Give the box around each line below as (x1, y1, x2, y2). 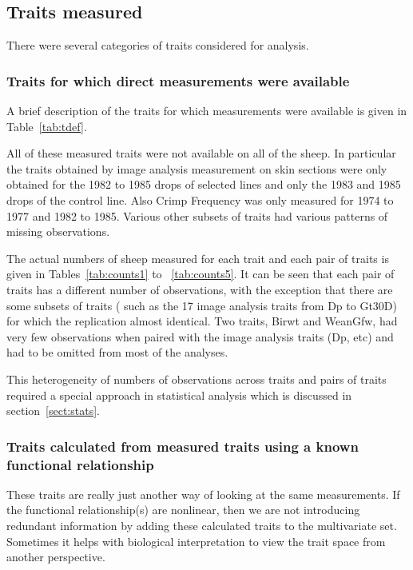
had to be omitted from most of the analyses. (6, 344, 228, 361)
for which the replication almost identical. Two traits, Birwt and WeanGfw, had (6, 313, 398, 329)
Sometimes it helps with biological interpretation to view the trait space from (6, 532, 386, 549)
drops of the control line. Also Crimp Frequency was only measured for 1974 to (6, 191, 394, 208)
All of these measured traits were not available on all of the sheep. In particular (6, 145, 396, 161)
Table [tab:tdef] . (6, 118, 87, 134)
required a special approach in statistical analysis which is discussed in (6, 386, 352, 403)
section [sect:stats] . (6, 402, 100, 419)
